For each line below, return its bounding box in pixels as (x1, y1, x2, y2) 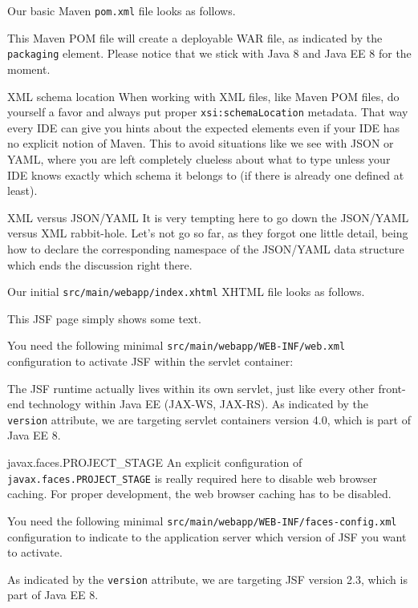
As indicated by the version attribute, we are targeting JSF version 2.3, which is (7, 570, 408, 587)
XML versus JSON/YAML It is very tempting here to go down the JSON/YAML (7, 209, 409, 225)
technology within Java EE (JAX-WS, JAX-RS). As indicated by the (28, 395, 369, 412)
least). (7, 182, 38, 199)
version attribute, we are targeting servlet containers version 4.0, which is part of (7, 411, 411, 428)
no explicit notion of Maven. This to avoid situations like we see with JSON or (7, 135, 394, 152)
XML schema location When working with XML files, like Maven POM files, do (7, 87, 400, 104)
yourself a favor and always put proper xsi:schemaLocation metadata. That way (7, 103, 408, 120)
